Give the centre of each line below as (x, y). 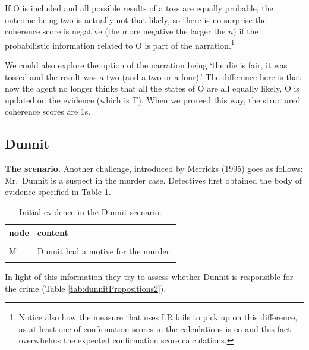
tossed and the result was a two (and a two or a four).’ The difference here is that (153, 76)
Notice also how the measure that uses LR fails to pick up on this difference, (158, 317)
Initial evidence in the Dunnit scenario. (90, 211)
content (53, 232)
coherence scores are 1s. (48, 111)
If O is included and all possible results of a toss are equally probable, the (139, 8)
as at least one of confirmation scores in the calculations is (125, 328)
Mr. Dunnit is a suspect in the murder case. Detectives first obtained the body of (153, 180)
